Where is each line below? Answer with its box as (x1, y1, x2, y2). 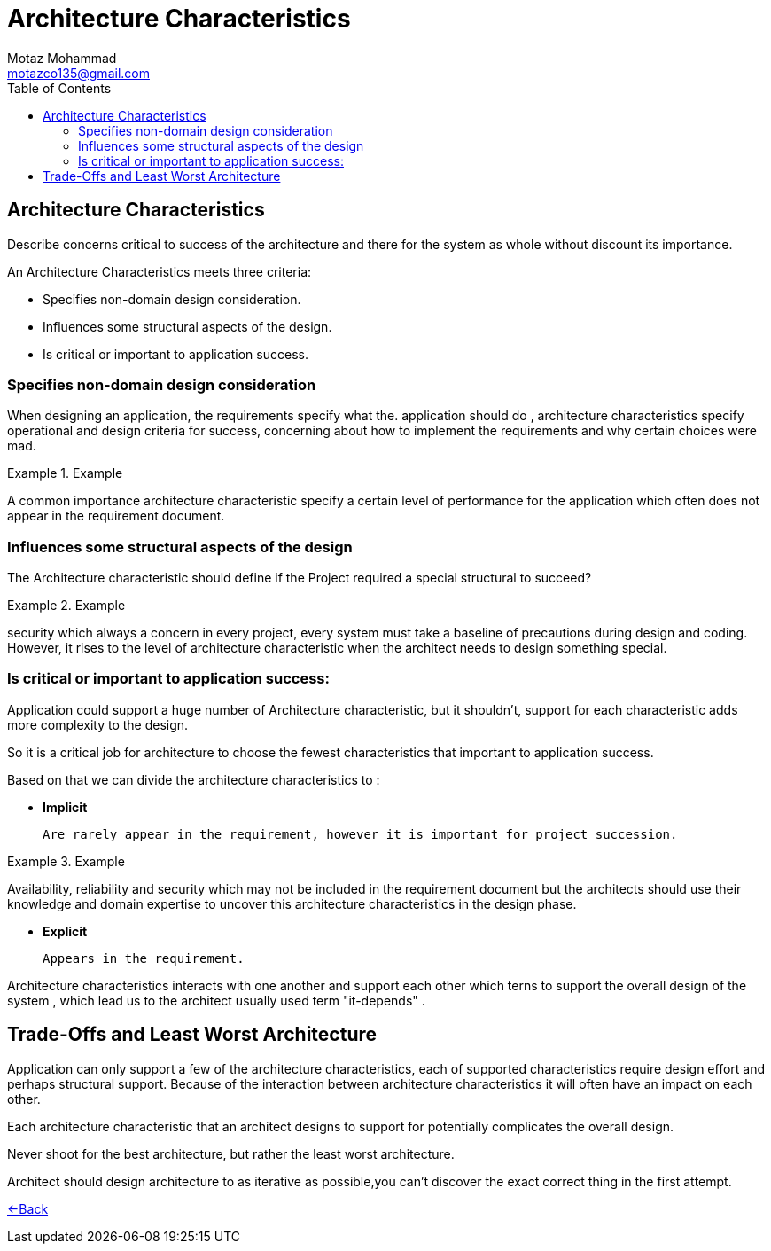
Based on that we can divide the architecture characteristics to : (7, 771, 380, 787)
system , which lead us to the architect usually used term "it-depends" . (7, 992, 425, 1008)
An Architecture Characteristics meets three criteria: (7, 263, 312, 279)
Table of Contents (7, 80, 112, 96)
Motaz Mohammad (7, 50, 117, 66)
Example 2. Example (7, 598, 126, 614)
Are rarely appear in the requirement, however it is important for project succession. (43, 826, 678, 841)
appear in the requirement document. (7, 508, 225, 524)
